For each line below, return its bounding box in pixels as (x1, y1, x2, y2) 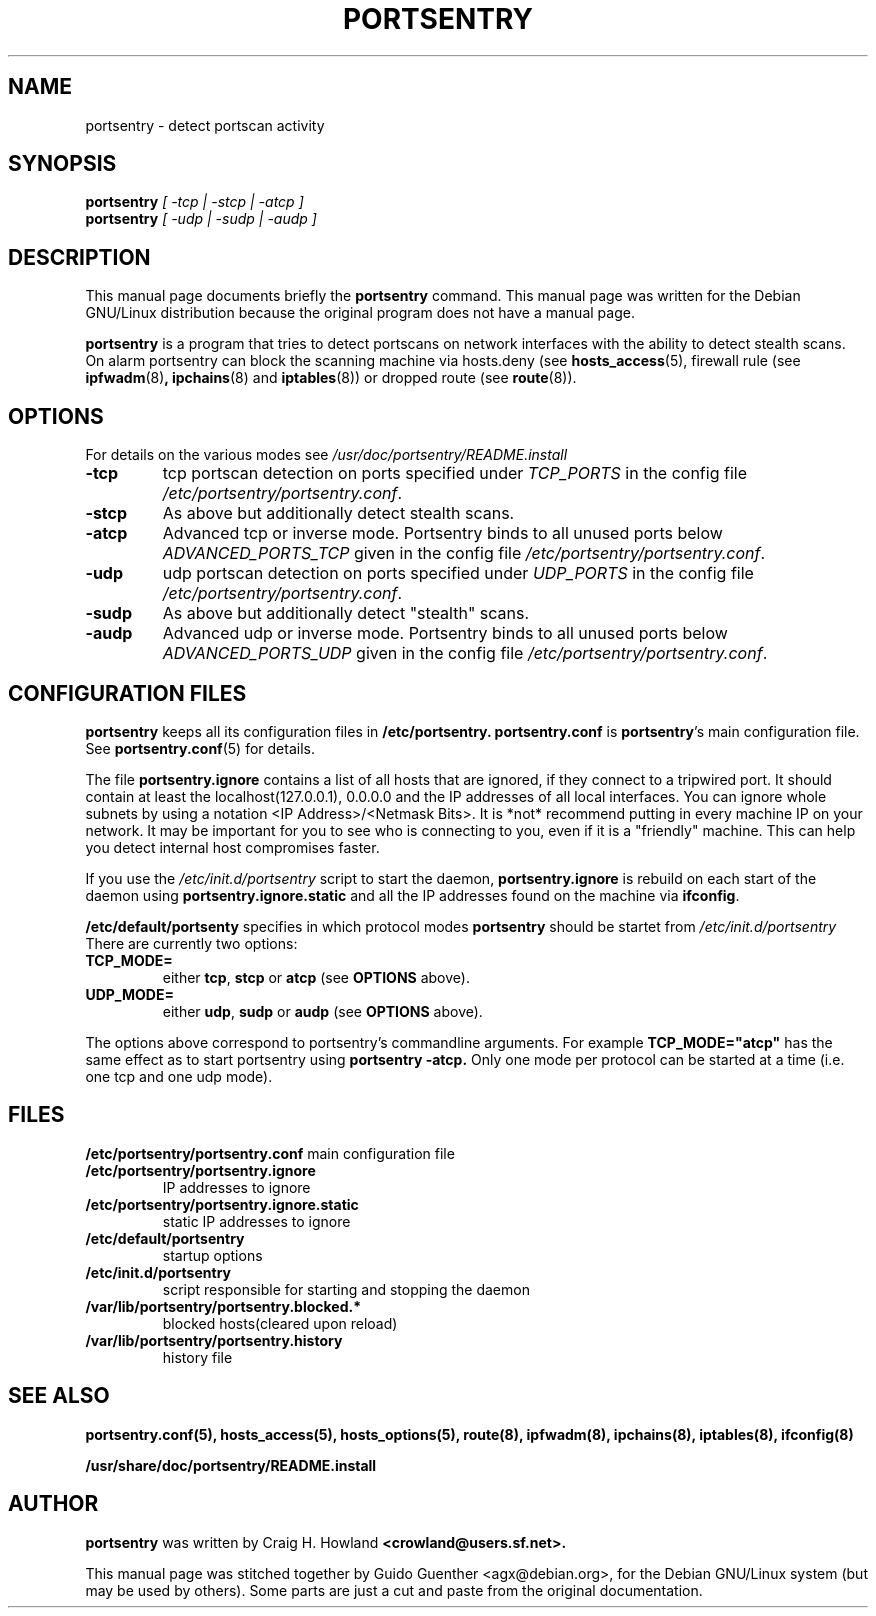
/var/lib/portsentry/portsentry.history (85, 1331, 343, 1349)
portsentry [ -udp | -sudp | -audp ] (85, 210, 317, 228)
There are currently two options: (85, 934, 298, 952)
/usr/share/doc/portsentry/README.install (85, 1456, 377, 1474)
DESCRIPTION (8, 244, 151, 270)
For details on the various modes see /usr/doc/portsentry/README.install (85, 446, 568, 464)
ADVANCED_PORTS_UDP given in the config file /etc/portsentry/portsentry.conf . (162, 643, 768, 664)
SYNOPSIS (8, 151, 117, 177)
